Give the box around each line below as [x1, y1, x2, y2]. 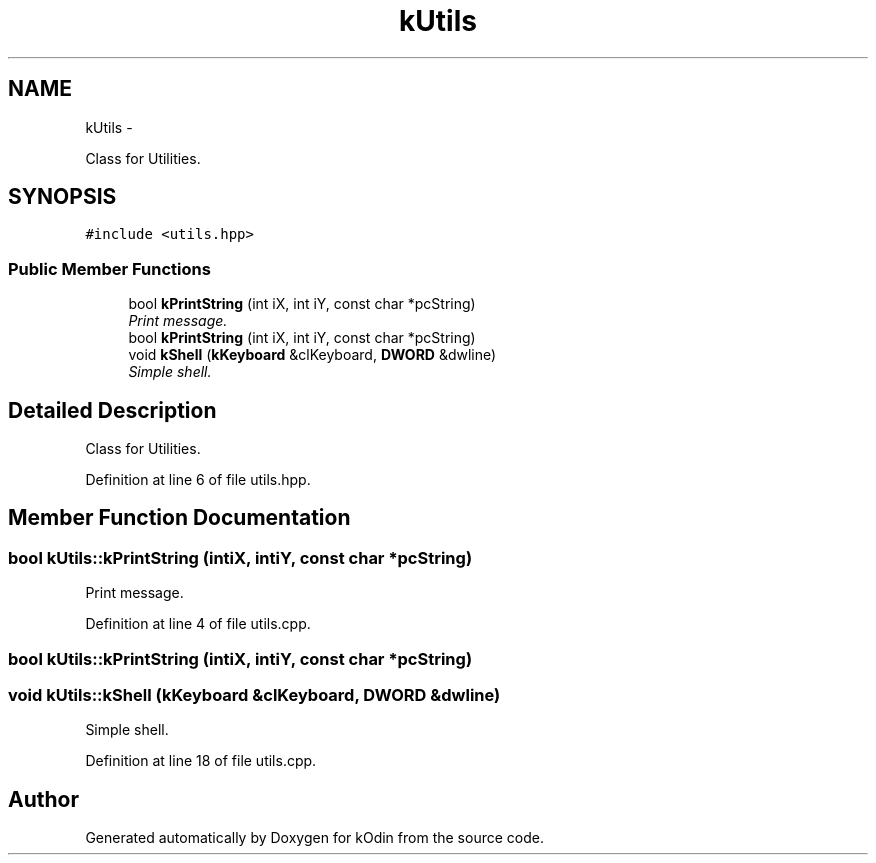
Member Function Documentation [8, 505, 351, 531]
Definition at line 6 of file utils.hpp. [85, 471, 311, 489]
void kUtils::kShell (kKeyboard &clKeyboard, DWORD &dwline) [8, 685, 501, 705]
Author [8, 786, 79, 812]
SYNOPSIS [8, 184, 117, 210]
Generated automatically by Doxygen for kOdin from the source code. [85, 829, 544, 847]
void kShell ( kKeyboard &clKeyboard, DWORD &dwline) [128, 346, 497, 364]
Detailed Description [8, 397, 217, 423]
